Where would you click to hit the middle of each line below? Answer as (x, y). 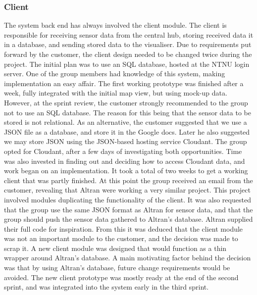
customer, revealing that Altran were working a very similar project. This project (127, 190)
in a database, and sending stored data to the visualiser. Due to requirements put (128, 44)
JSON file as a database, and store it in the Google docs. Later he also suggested (127, 131)
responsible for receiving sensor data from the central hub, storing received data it (129, 34)
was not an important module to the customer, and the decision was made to (121, 238)
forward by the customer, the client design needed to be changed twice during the (128, 54)
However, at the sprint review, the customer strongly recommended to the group (126, 102)
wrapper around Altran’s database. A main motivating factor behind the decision (128, 258)
